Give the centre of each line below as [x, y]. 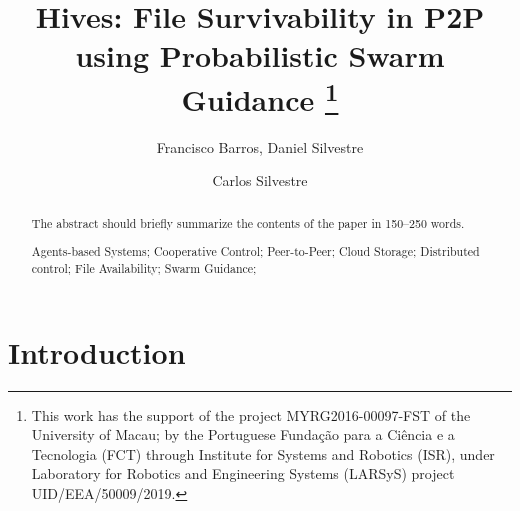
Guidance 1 [260, 96]
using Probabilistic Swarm [260, 55]
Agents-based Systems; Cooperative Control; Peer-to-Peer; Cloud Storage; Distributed [255, 251]
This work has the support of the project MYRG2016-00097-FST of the [251, 414]
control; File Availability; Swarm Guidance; [144, 268]
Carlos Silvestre [260, 180]
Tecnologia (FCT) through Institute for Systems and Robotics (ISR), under [263, 453]
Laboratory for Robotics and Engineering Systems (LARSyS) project [243, 473]
